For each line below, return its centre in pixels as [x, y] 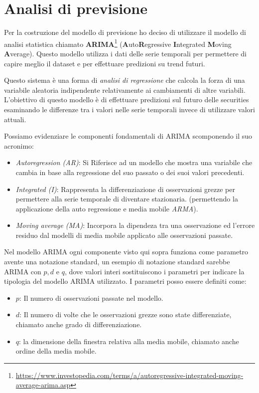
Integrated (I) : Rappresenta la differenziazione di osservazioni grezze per [125, 189]
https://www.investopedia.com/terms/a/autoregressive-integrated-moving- [129, 375]
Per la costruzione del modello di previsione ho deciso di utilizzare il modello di [125, 32]
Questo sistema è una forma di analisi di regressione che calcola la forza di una [125, 80]
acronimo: [19, 145]
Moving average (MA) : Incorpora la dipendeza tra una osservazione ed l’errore [135, 225]
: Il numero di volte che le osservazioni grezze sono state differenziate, [126, 314]
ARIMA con [23, 271]
